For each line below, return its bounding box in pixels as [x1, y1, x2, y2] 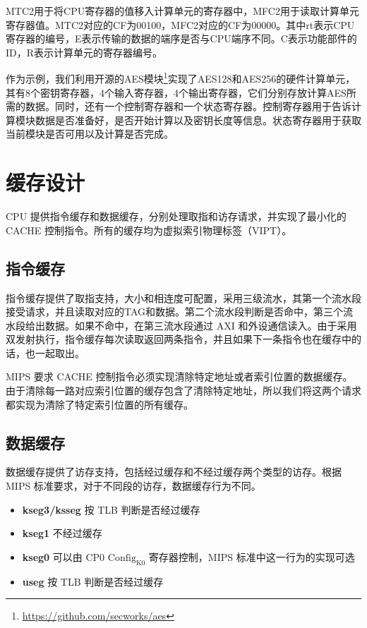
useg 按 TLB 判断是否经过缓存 [22, 574, 164, 588]
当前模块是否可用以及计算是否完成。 [6, 126, 174, 141]
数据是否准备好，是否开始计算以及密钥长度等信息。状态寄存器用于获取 [35, 112, 361, 127]
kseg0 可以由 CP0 [22, 549, 105, 564]
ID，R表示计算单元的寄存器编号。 [6, 44, 163, 59]
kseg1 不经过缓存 [22, 526, 102, 541]
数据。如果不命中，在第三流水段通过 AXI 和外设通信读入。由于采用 [44, 318, 357, 332]
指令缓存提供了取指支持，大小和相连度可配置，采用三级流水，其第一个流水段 [6, 290, 361, 305]
